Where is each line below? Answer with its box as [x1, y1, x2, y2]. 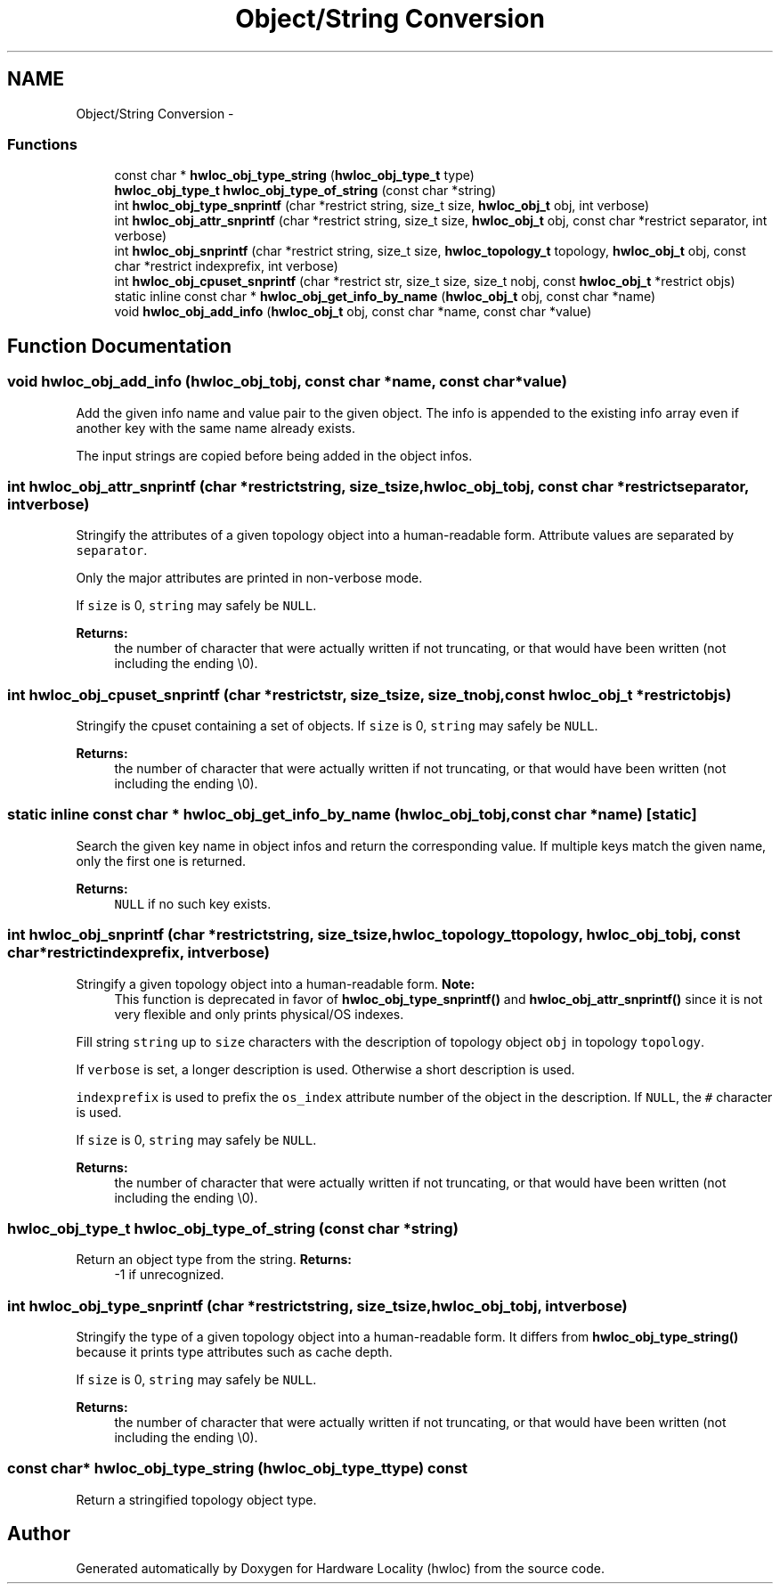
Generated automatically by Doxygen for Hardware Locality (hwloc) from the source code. [76, 1560, 605, 1576]
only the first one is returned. [76, 853, 247, 869]
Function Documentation [7, 334, 232, 357]
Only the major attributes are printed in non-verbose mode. [76, 570, 423, 586]
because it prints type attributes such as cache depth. [76, 1344, 393, 1360]
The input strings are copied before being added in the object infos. [76, 447, 473, 463]
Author [7, 1522, 70, 1546]
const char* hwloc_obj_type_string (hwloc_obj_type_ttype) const [7, 1459, 468, 1478]
